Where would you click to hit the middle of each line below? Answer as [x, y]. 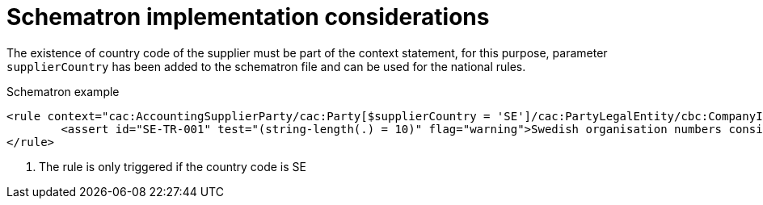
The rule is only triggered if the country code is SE [173, 166]
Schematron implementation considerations [248, 17]
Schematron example [63, 91]
